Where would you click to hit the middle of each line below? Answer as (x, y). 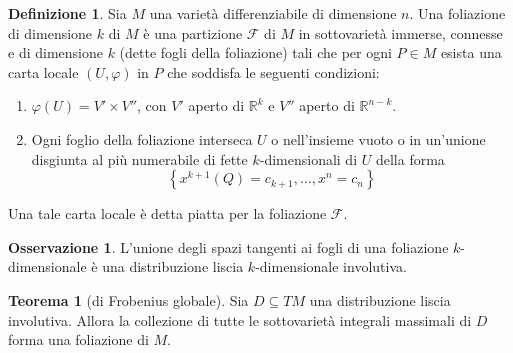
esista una (471, 52)
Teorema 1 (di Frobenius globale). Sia (128, 299)
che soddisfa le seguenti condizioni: (273, 71)
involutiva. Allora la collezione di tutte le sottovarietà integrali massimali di (240, 319)
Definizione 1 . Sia (67, 13)
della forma (410, 158)
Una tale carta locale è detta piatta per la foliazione (167, 213)
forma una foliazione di (78, 339)
